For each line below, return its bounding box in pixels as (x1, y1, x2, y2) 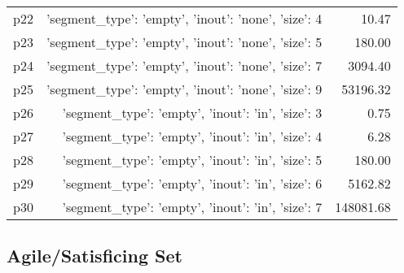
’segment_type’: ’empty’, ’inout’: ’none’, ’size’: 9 (46, 80, 323, 98)
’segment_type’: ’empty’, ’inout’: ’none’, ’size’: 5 (46, 32, 323, 51)
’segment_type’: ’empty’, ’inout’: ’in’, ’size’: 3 (62, 103, 323, 122)
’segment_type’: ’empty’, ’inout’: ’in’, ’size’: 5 (62, 150, 323, 169)
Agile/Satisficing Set (7, 243, 182, 268)
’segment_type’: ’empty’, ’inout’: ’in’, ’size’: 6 (62, 174, 323, 193)
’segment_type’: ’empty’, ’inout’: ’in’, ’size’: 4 (62, 127, 323, 145)
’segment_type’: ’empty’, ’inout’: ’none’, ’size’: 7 (46, 56, 323, 75)
